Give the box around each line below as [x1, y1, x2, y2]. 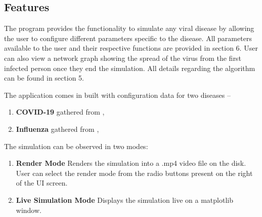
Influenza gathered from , [16, 123, 99, 134]
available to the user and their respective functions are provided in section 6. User [4, 43, 258, 53]
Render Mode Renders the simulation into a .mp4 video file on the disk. [16, 158, 246, 168]
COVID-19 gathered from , [16, 106, 105, 117]
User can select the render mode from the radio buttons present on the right [16, 167, 253, 178]
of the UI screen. [16, 177, 68, 188]
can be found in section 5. [4, 73, 84, 83]
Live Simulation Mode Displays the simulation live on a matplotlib [16, 194, 233, 205]
